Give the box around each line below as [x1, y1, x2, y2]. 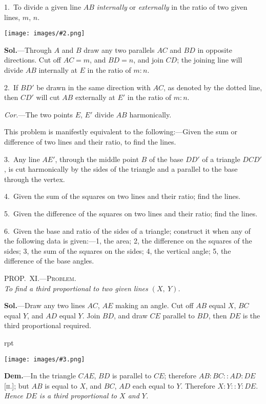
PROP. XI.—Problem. [4, 272, 76, 283]
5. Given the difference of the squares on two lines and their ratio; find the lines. [4, 208, 258, 218]
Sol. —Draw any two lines [4, 300, 85, 311]
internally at [38, 65, 77, 75]
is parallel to [112, 370, 152, 381]
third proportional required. [4, 320, 91, 331]
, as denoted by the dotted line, [163, 82, 262, 92]
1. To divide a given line [4, 2, 81, 12]
